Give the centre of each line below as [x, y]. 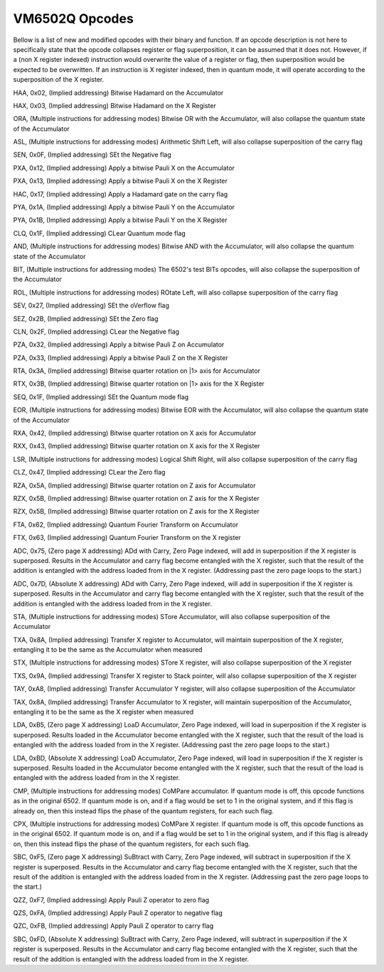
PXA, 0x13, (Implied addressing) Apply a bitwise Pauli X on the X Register [120, 181]
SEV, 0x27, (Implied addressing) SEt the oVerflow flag [91, 305]
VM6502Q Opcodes [74, 19]
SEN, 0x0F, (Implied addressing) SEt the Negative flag [92, 155]
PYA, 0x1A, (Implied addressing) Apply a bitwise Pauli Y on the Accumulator [124, 207]
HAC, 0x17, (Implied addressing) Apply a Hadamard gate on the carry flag [121, 194]
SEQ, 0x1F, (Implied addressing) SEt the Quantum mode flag [101, 397]
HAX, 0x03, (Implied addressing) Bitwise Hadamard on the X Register [114, 105]
